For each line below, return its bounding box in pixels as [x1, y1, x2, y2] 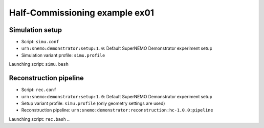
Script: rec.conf [21, 87, 57, 92]
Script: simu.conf [21, 39, 59, 45]
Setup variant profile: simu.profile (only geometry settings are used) [21, 100, 165, 106]
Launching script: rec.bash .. [9, 116, 70, 122]
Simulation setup [9, 26, 62, 34]
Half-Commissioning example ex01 [9, 7, 154, 18]
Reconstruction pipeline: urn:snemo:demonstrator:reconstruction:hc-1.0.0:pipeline [21, 107, 214, 113]
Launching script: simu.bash [9, 61, 68, 67]
